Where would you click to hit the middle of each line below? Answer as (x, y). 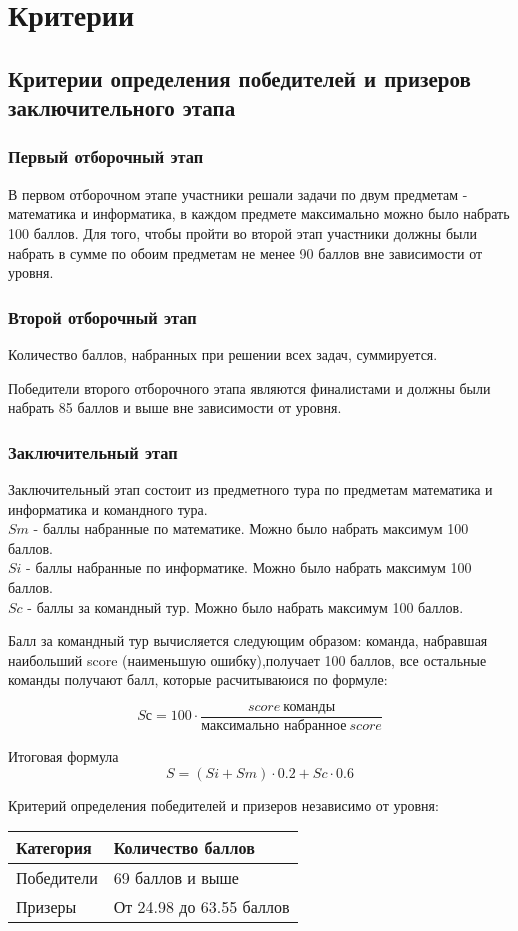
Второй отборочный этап (102, 316)
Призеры (46, 907)
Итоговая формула (63, 755)
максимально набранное (274, 725)
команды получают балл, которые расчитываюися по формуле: (198, 679)
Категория (54, 848)
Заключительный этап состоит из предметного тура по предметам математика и (250, 488)
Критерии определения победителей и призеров (239, 77)
